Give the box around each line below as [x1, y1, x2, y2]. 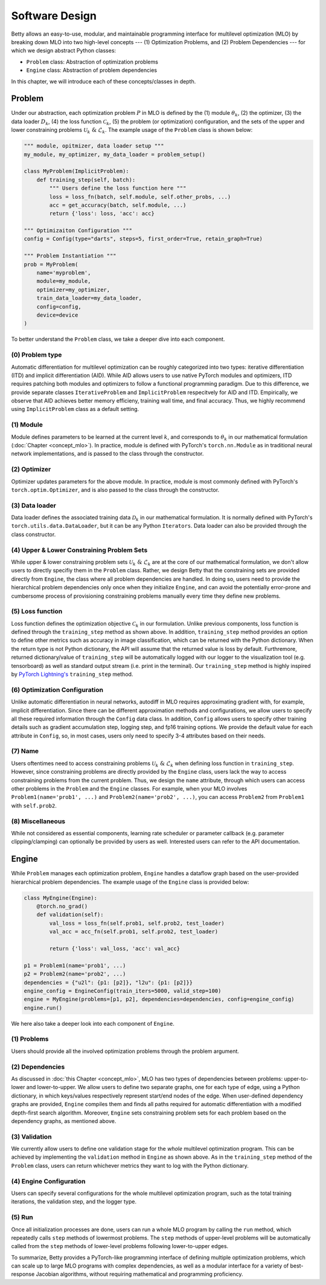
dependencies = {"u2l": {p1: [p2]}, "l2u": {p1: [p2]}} [24, 979, 193, 986]
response [11, 1270, 35, 1278]
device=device [36, 311, 78, 319]
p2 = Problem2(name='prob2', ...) [24, 971, 126, 977]
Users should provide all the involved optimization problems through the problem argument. [11, 1047, 240, 1055]
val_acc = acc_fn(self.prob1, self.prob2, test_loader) [49, 928, 219, 935]
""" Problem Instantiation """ [24, 253, 117, 259]
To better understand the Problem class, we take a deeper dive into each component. [11, 335, 225, 343]
